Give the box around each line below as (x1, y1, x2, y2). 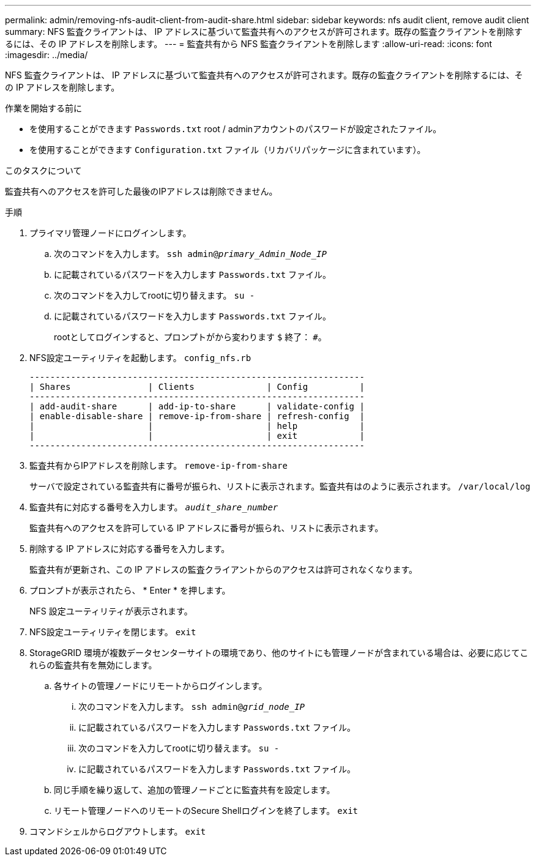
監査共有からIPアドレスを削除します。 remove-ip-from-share (29, 460, 288, 471)
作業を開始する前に (5, 103, 82, 113)
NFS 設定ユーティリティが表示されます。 (29, 606, 193, 616)
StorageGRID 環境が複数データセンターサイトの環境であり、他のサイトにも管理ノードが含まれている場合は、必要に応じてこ (29, 647, 529, 658)
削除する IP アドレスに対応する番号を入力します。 (29, 543, 230, 554)
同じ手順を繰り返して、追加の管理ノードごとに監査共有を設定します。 (54, 785, 335, 795)
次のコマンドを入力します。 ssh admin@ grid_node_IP (78, 701, 305, 712)
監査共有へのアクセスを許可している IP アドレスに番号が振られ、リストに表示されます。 (29, 523, 384, 533)
